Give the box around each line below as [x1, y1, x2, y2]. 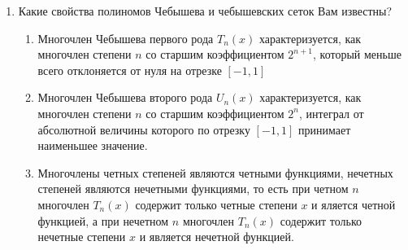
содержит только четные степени [135, 195, 297, 213]
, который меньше [313, 46, 401, 63]
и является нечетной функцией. [139, 228, 294, 245]
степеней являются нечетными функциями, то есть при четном [37, 180, 349, 197]
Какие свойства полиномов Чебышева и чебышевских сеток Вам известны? [18, 2, 393, 19]
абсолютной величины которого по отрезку [37, 121, 250, 138]
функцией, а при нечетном [37, 212, 169, 229]
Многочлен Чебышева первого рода [37, 29, 214, 46]
